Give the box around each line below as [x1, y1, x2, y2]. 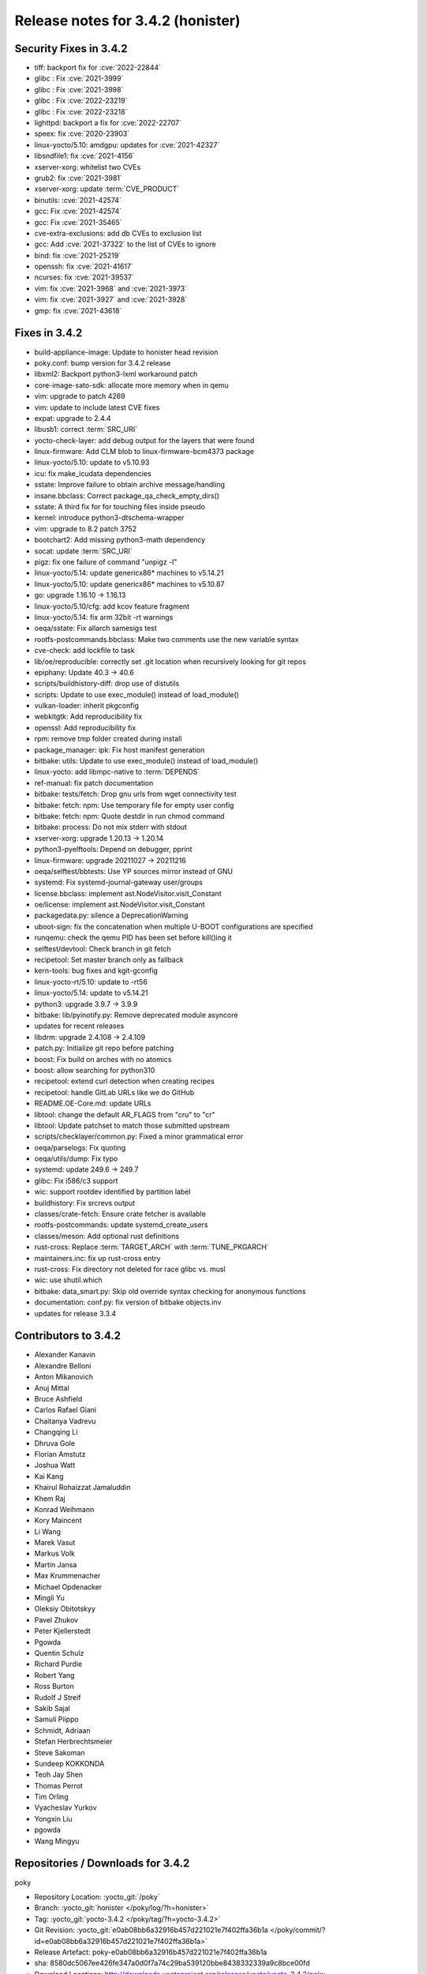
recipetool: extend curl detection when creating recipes [34, 1076, 215, 1086]
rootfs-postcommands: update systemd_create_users [34, 1220, 208, 1229]
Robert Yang [34, 1670, 75, 1679]
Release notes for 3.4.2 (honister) [14, 12, 241, 29]
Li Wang [34, 1526, 62, 1536]
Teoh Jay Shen [34, 1769, 83, 1780]
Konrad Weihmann [34, 1504, 95, 1514]
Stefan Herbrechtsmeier [34, 1737, 113, 1747]
